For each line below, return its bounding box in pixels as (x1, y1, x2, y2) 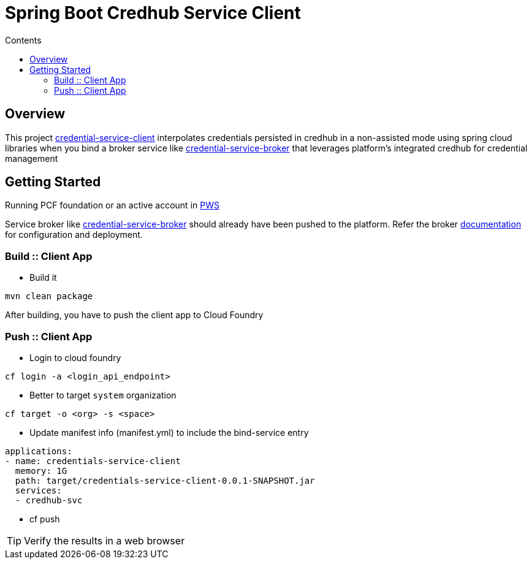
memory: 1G (15, 465, 67, 476)
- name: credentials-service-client (5, 455, 181, 466)
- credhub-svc (15, 495, 83, 505)
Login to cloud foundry (29, 352, 121, 363)
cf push (29, 513, 60, 524)
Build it (29, 272, 57, 283)
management (5, 153, 58, 164)
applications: (5, 446, 72, 456)
